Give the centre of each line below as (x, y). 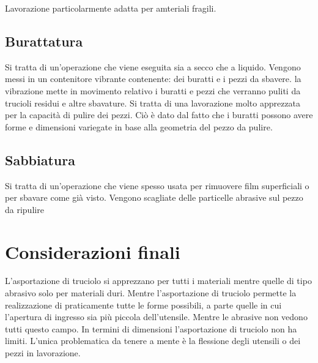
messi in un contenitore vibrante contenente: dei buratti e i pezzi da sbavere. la (153, 79)
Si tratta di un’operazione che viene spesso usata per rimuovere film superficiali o (157, 185)
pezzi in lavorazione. (43, 353)
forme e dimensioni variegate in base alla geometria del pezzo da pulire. (139, 126)
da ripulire (24, 209)
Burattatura (44, 41)
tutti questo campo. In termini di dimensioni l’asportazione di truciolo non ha (151, 328)
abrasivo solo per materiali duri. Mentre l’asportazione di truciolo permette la (151, 293)
